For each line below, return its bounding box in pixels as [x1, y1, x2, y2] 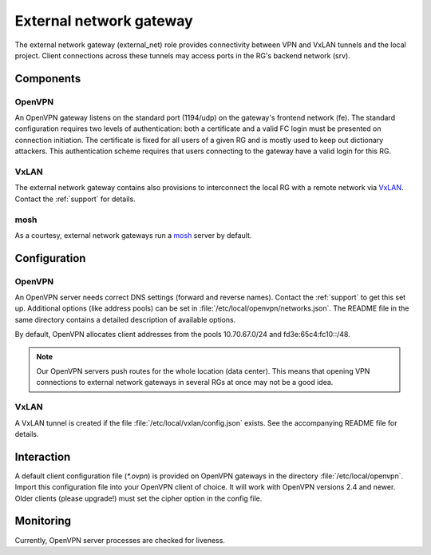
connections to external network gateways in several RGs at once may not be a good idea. [36, 378, 334, 387]
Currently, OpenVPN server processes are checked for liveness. [14, 535, 225, 545]
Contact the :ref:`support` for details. [14, 194, 136, 204]
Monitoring [14, 514, 72, 528]
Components [14, 72, 81, 85]
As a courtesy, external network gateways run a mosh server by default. [14, 230, 252, 240]
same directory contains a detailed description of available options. [14, 315, 236, 324]
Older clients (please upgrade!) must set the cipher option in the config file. [14, 494, 263, 503]
